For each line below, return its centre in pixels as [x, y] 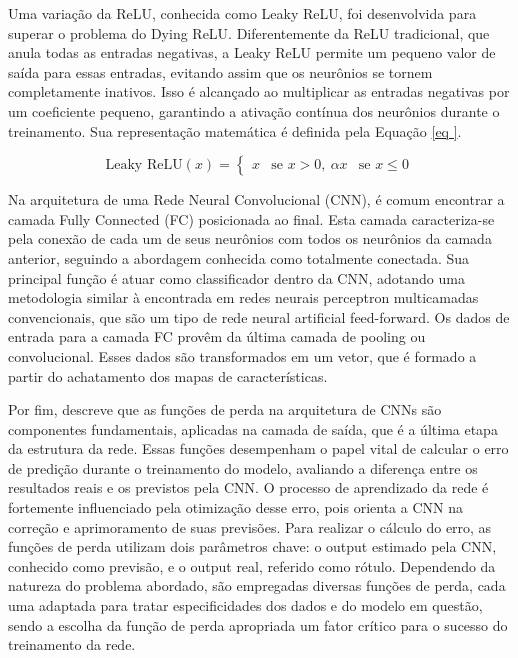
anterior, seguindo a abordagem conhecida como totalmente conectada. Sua [239, 257]
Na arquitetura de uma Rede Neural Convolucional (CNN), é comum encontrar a [256, 199]
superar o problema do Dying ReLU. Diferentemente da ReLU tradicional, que [249, 32]
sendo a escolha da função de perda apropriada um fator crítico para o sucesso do [258, 624]
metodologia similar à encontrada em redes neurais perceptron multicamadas [243, 297]
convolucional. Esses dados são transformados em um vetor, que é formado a [242, 355]
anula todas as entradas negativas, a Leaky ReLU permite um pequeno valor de [252, 52]
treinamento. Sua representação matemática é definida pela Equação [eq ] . [235, 130]
